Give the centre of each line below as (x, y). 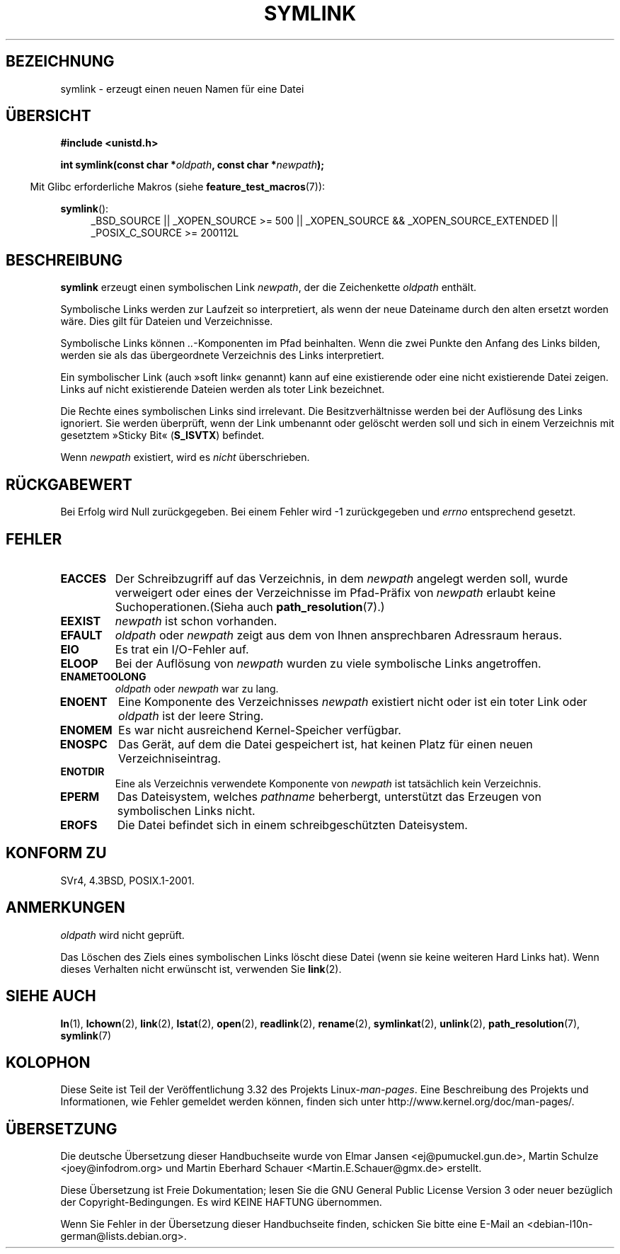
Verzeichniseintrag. (170, 758)
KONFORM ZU (56, 853)
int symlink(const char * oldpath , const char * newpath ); (193, 165)
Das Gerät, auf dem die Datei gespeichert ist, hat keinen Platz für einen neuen (326, 744)
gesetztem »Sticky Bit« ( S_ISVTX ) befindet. (162, 435)
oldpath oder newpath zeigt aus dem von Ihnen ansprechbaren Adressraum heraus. (339, 635)
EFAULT (81, 635)
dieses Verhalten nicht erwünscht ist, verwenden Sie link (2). (201, 969)
